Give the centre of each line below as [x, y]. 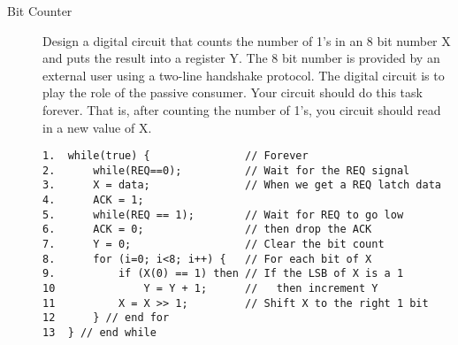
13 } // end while [99, 333]
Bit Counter [40, 11]
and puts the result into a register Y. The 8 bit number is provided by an [241, 58]
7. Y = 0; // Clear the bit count [214, 245]
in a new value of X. [97, 127]
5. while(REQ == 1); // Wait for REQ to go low [223, 215]
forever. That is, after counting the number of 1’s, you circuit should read [242, 109]
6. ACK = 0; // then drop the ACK [207, 230]
